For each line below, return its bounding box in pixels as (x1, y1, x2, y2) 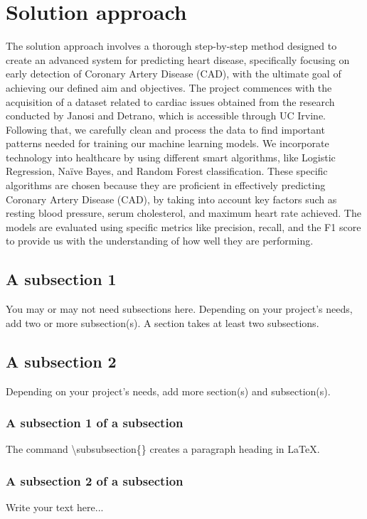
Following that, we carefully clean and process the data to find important (6, 122, 325, 137)
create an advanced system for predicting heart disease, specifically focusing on (6, 52, 350, 67)
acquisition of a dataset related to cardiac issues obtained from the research (6, 94, 335, 109)
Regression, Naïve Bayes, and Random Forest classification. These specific (6, 164, 328, 178)
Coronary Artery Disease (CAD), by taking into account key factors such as (6, 191, 337, 206)
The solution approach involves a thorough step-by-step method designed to (6, 38, 337, 53)
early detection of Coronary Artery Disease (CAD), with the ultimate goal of (6, 66, 341, 81)
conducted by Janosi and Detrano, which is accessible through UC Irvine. (6, 108, 326, 123)
